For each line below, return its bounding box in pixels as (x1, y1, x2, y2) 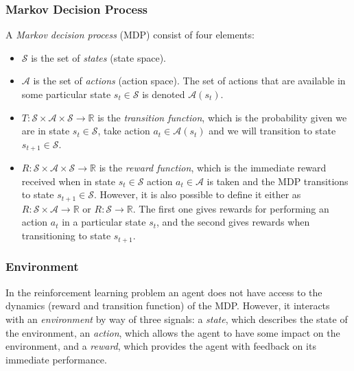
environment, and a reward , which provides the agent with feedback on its (5, 339, 316, 353)
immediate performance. (5, 352, 107, 366)
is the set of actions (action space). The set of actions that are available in (33, 73, 346, 88)
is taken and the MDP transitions (206, 173, 349, 188)
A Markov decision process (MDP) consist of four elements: (5, 27, 255, 42)
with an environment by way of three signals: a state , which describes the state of (5, 311, 348, 326)
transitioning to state (21, 228, 111, 243)
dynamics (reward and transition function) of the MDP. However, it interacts (5, 298, 330, 313)
